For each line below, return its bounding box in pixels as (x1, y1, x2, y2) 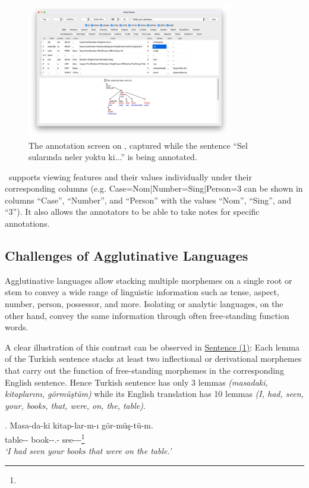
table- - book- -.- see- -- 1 (5, 431, 85, 445)
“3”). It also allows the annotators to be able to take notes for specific (5, 205, 260, 218)
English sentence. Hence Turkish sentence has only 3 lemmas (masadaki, (5, 376, 268, 388)
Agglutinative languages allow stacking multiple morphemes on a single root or (5, 274, 292, 286)
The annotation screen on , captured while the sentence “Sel (29, 139, 248, 151)
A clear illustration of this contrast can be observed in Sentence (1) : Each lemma (5, 340, 300, 353)
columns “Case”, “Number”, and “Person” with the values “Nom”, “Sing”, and (5, 193, 291, 206)
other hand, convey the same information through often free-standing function (5, 309, 289, 321)
